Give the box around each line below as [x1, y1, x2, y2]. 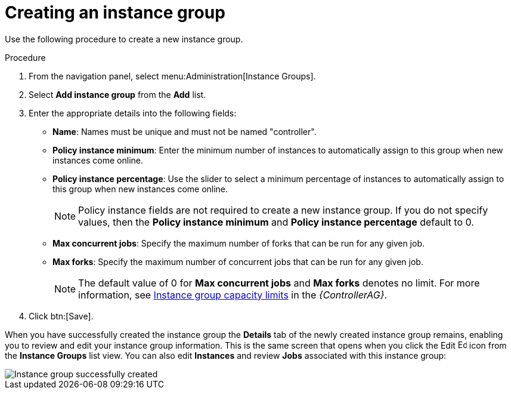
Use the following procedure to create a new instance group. [5, 33, 243, 44]
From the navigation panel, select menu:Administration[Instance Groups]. [29, 70, 316, 81]
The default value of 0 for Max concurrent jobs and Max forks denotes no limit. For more [78, 276, 480, 289]
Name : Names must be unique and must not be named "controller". [52, 126, 317, 137]
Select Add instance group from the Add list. [29, 89, 206, 100]
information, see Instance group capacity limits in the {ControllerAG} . [78, 288, 388, 301]
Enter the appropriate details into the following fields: [29, 107, 237, 118]
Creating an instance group [5, 2, 225, 23]
